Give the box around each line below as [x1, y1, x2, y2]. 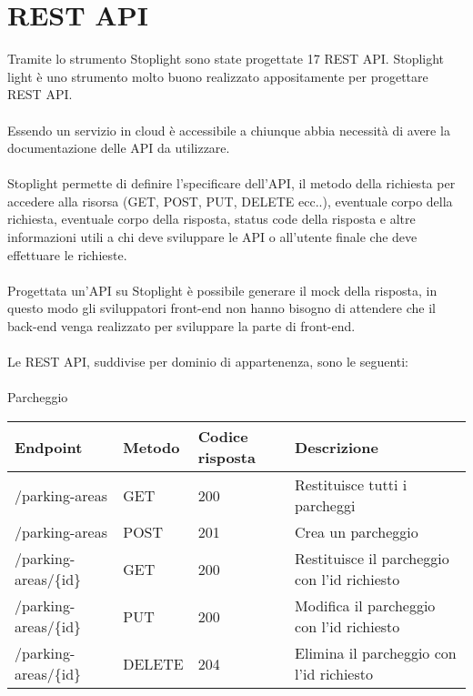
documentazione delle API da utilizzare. [7, 138, 230, 157]
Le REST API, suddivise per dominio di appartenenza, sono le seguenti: [7, 352, 409, 371]
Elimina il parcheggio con [295, 642, 457, 663]
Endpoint [15, 436, 83, 458]
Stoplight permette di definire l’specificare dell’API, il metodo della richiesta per [7, 174, 456, 193]
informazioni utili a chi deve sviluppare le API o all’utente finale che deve [7, 227, 418, 247]
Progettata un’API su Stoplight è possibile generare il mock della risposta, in [7, 280, 438, 299]
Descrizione [295, 436, 378, 458]
